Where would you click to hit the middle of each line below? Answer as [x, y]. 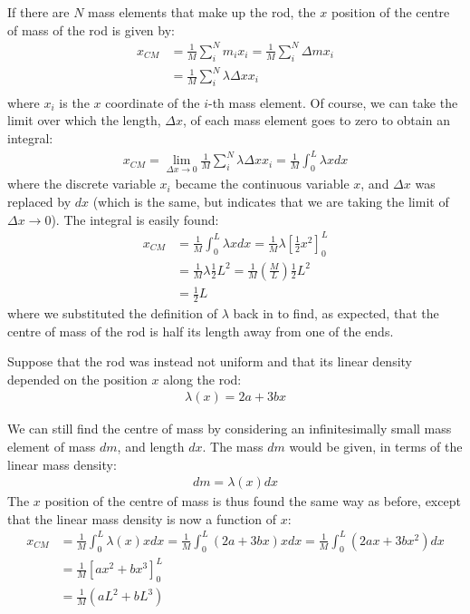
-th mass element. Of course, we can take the [333, 102]
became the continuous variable [262, 184]
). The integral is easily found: [135, 219]
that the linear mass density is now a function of [142, 518]
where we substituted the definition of [112, 312]
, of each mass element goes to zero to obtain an [316, 120]
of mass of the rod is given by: [91, 29]
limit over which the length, [84, 120]
